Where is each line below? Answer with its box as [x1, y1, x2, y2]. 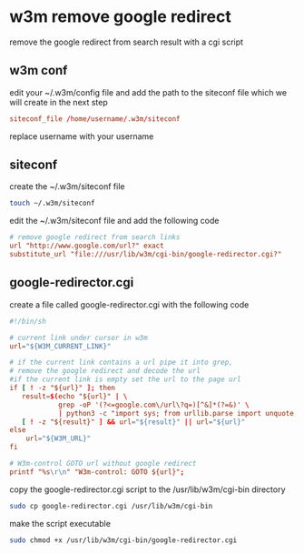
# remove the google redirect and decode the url [9, 367, 201, 376]
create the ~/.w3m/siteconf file [9, 181, 125, 192]
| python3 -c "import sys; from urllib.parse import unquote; [57, 408, 299, 418]
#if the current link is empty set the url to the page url [9, 375, 242, 384]
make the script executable [9, 518, 112, 529]
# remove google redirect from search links [9, 233, 181, 242]
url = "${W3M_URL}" [25, 434, 92, 443]
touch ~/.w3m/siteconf [9, 198, 95, 208]
